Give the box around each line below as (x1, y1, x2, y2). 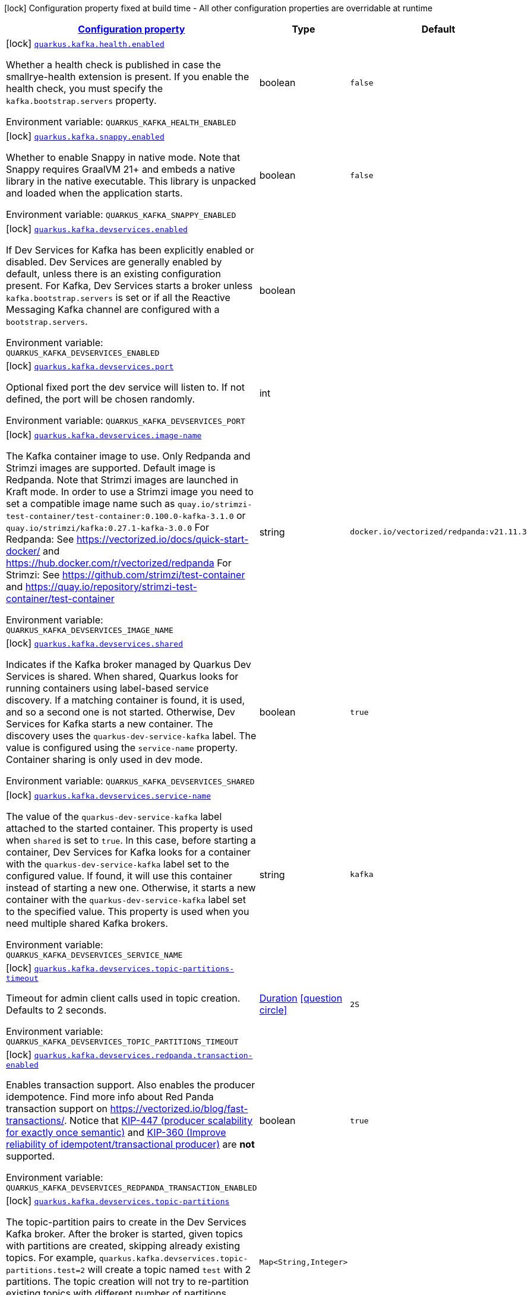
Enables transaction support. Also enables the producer (6, 1079, 255, 1091)
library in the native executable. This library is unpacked (6, 175, 256, 187)
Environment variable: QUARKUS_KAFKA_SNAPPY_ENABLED (6, 208, 236, 220)
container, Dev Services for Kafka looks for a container (6, 846, 251, 858)
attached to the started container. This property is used (6, 822, 253, 834)
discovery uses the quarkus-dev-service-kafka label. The (6, 730, 257, 742)
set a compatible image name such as (6, 498, 175, 509)
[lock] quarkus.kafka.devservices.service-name (6, 789, 211, 801)
